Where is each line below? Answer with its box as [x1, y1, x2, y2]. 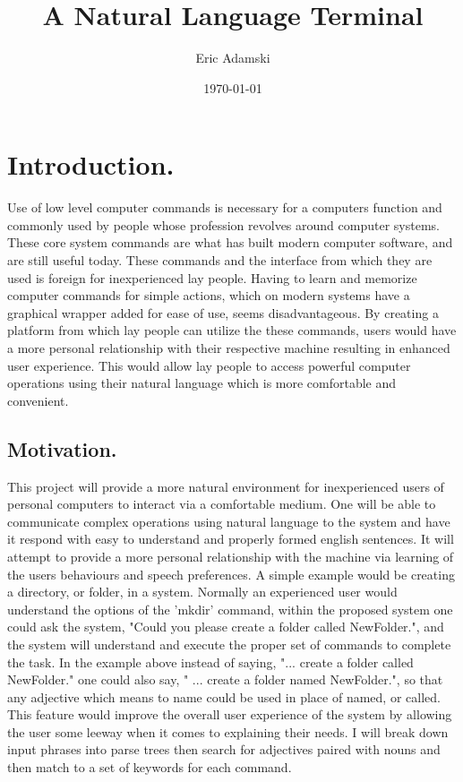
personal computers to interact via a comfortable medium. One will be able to [7, 494, 436, 513]
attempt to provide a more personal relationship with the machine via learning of [7, 546, 454, 565]
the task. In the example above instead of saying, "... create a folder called [7, 652, 414, 671]
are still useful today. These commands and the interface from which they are [7, 251, 433, 270]
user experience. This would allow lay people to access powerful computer [7, 356, 411, 374]
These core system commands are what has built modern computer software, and [7, 233, 453, 252]
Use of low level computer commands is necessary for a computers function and [7, 198, 442, 217]
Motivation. [7, 434, 117, 462]
